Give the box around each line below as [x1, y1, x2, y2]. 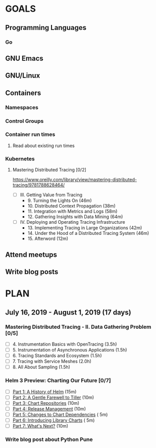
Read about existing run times [12, 143, 75, 149]
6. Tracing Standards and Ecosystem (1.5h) [12, 353, 102, 359]
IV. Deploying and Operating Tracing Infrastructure [20, 219, 125, 225]
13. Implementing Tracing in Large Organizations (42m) [27, 225, 142, 231]
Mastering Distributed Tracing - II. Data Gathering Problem [5, 323, 151, 330]
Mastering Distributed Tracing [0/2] [12, 167, 87, 173]
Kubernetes [5, 155, 35, 162]
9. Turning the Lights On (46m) [27, 197, 92, 203]
